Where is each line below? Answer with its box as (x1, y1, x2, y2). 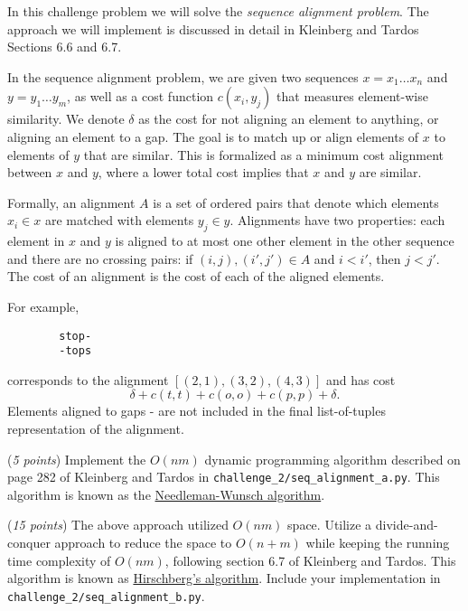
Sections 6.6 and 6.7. (7, 37, 122, 56)
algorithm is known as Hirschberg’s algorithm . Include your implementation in (7, 569, 441, 587)
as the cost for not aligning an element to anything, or (138, 109, 439, 128)
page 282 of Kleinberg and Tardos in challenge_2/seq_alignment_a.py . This (7, 467, 440, 486)
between (7, 163, 52, 182)
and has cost (325, 370, 396, 389)
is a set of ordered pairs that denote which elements (153, 193, 439, 211)
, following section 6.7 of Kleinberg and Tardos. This (164, 550, 456, 569)
